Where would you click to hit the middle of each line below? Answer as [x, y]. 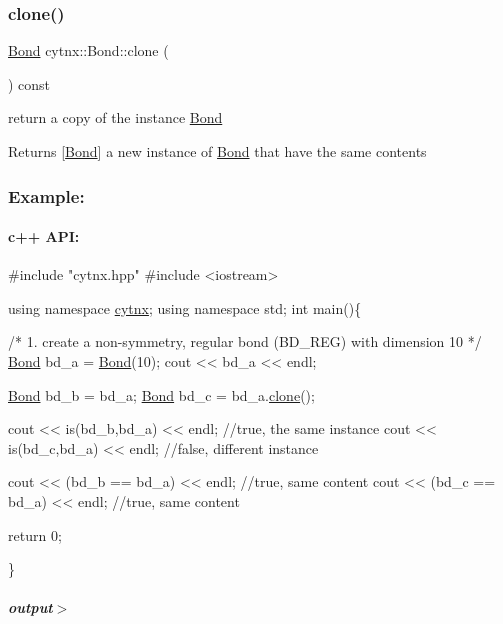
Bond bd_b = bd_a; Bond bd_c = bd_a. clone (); [161, 394]
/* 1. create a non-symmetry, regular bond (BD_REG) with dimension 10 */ [245, 341]
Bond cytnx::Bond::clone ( [88, 50]
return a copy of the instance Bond [115, 117]
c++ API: [44, 236]
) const [29, 83]
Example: [46, 195]
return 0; [35, 534]
